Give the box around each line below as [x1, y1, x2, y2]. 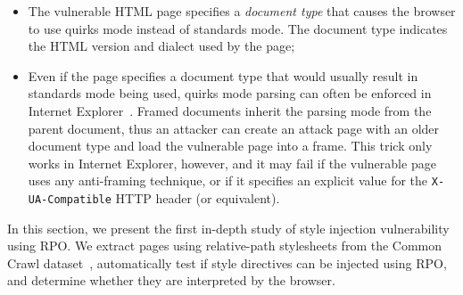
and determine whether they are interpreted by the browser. [7, 271, 335, 290]
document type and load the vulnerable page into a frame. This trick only [28, 136, 433, 155]
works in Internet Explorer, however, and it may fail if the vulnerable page [28, 153, 436, 172]
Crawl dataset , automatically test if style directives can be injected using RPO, [7, 253, 447, 272]
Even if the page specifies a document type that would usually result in [28, 66, 418, 85]
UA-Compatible [28, 193, 112, 206]
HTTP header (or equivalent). [115, 189, 280, 207]
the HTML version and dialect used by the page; [28, 37, 295, 55]
